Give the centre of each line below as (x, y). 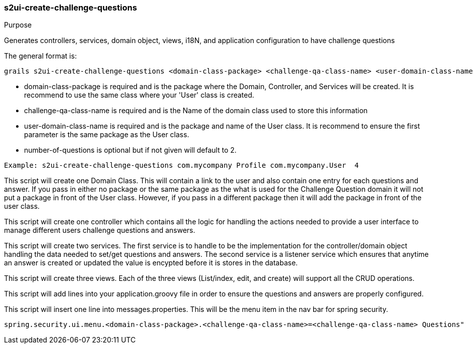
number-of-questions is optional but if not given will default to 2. (131, 150)
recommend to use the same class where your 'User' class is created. (139, 95)
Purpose (18, 25)
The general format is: (41, 56)
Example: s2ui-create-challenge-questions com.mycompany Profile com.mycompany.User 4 (182, 165)
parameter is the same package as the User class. (107, 135)
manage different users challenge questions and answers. (100, 230)
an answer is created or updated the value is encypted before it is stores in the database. (151, 263)
